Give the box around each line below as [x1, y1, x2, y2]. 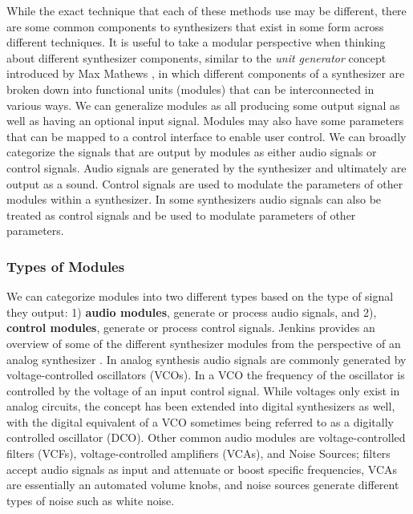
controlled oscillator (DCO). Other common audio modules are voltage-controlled [6, 429, 406, 446]
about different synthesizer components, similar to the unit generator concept [6, 49, 387, 66]
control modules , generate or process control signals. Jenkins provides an [6, 319, 375, 336]
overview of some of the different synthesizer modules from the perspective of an [6, 334, 401, 351]
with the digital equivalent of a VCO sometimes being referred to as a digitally [6, 413, 394, 430]
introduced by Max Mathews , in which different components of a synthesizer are [6, 65, 405, 82]
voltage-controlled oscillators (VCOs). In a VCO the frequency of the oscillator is [6, 366, 405, 383]
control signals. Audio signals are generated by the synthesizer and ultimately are [6, 159, 407, 176]
